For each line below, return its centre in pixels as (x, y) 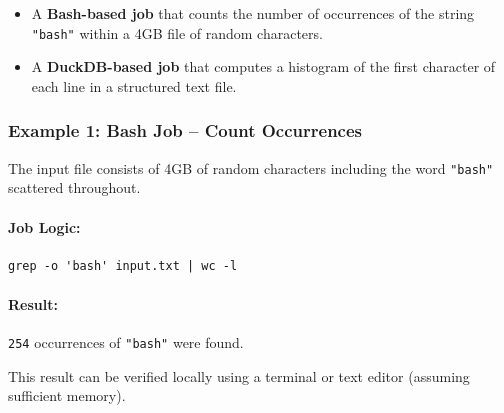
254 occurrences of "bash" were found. (126, 342)
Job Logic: (44, 226)
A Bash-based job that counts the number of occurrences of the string (253, 13)
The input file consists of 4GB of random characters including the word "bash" (251, 167)
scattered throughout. (74, 187)
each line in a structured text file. (134, 85)
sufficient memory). (67, 395)
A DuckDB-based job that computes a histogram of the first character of (263, 66)
